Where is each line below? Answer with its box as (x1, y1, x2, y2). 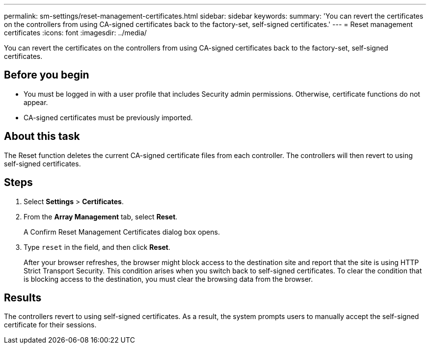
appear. (24, 98, 48, 107)
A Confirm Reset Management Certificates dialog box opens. (24, 227, 220, 236)
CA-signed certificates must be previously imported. (24, 113, 193, 122)
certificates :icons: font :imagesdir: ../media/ (4, 28, 147, 37)
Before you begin (4, 69, 89, 81)
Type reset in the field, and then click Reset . (24, 242, 171, 251)
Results (4, 291, 42, 304)
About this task (4, 130, 80, 143)
